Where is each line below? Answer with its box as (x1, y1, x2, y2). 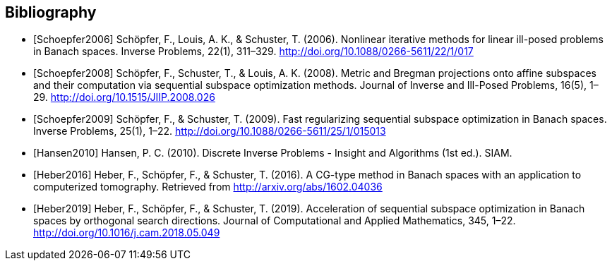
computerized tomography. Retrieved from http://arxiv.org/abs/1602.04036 (33, 181, 383, 193)
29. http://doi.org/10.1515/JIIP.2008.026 (33, 91, 215, 104)
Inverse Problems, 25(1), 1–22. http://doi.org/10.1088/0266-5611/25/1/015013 (33, 125, 386, 138)
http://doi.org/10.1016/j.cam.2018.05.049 (33, 226, 220, 239)
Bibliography (5, 4, 97, 21)
